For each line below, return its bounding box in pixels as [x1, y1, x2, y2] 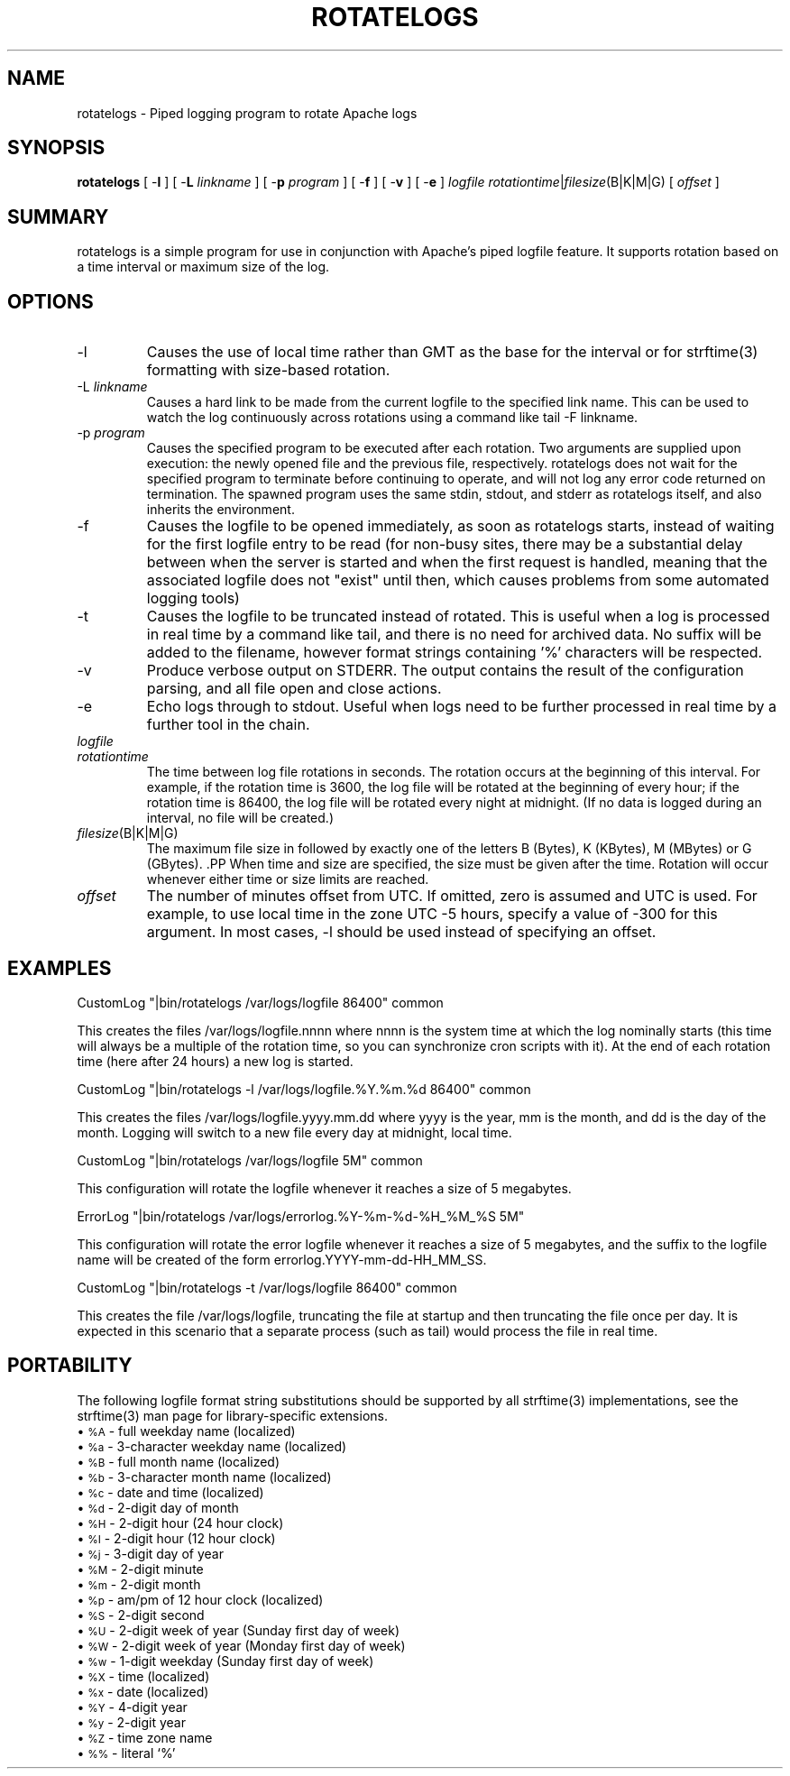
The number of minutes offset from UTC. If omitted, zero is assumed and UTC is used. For [146, 887, 758, 906]
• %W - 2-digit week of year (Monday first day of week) [77, 1637, 406, 1653]
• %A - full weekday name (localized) [77, 1422, 296, 1439]
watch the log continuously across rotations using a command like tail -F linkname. [146, 409, 638, 426]
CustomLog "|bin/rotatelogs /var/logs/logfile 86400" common [77, 994, 444, 1010]
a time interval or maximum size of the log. [77, 259, 330, 275]
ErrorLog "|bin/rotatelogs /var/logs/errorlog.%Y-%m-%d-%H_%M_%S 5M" [77, 1208, 525, 1224]
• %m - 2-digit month [77, 1576, 201, 1592]
